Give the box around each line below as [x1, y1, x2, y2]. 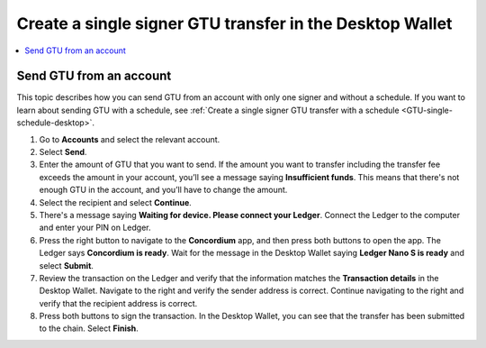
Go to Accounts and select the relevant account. [39, 133, 220, 144]
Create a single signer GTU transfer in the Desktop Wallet [16, 14, 453, 33]
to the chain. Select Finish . [39, 323, 139, 334]
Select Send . [39, 147, 87, 158]
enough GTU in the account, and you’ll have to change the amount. [39, 185, 288, 196]
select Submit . [39, 260, 94, 270]
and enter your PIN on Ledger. [39, 222, 151, 234]
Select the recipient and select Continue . [39, 197, 193, 207]
